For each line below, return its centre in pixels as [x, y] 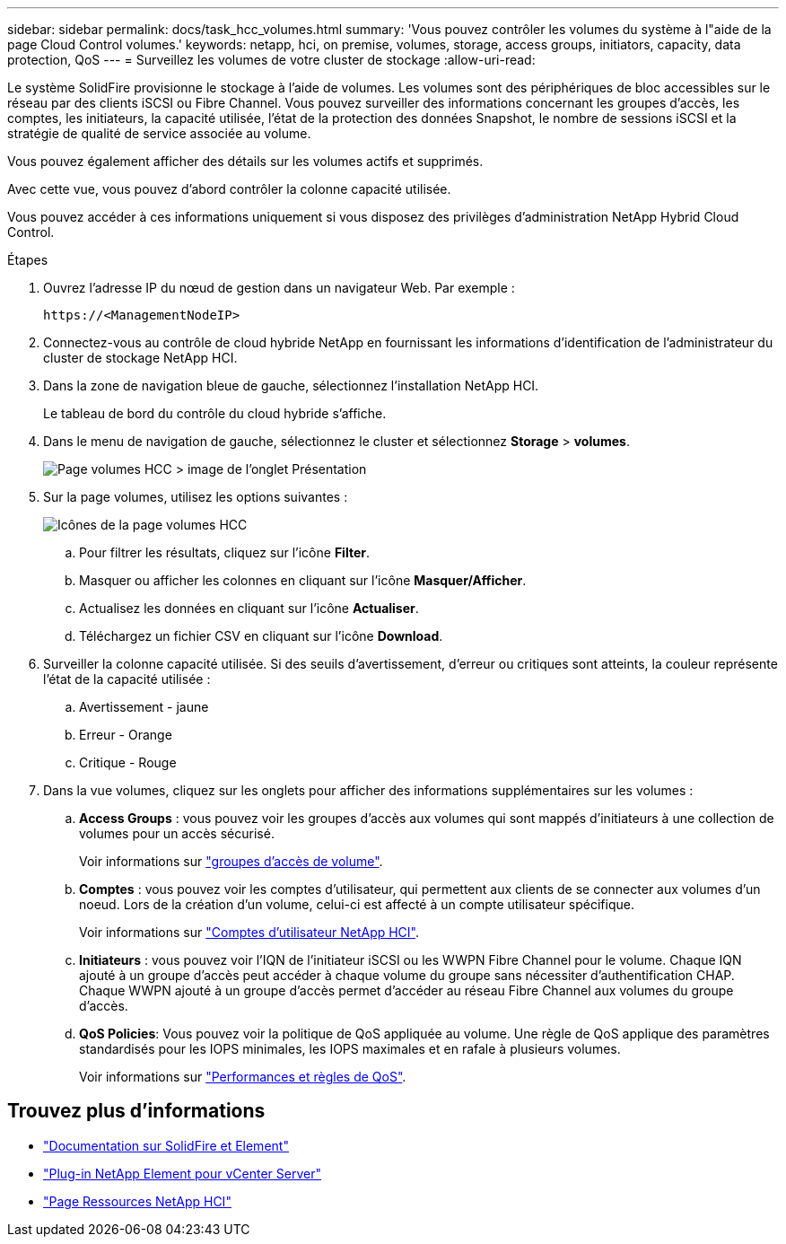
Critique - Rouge [128, 762]
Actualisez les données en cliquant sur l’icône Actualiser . [249, 608]
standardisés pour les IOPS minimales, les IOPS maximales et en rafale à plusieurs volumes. [350, 1049]
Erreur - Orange [126, 735]
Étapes [28, 260]
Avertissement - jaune [144, 707]
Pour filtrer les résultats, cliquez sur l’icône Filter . [224, 552]
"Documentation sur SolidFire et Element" [166, 1145]
